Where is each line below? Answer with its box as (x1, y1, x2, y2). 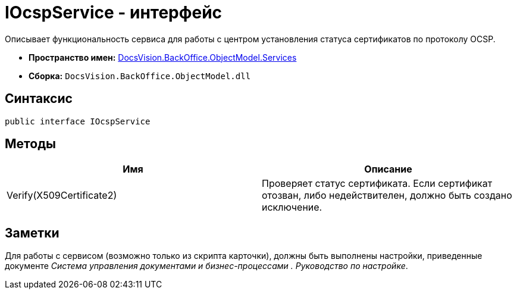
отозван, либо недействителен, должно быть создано (262, 189, 512, 202)
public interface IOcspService (5, 116, 151, 126)
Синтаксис (5, 91, 73, 107)
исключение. (262, 201, 322, 214)
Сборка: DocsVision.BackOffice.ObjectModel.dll (29, 70, 251, 81)
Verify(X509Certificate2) (7, 189, 117, 202)
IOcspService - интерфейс (5, 2, 223, 23)
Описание (364, 163, 412, 176)
